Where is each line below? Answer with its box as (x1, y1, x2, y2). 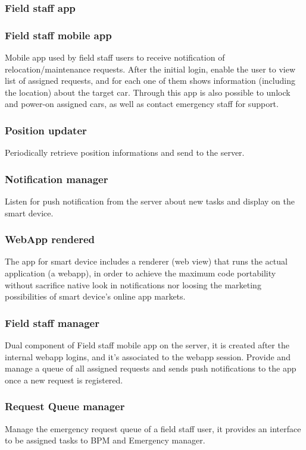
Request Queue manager (5, 399, 125, 414)
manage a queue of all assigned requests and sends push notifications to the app (5, 362, 296, 375)
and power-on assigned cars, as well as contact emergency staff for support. (5, 97, 279, 110)
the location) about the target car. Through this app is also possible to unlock (5, 86, 291, 98)
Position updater (5, 122, 87, 137)
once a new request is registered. (5, 373, 123, 386)
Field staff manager (5, 315, 99, 330)
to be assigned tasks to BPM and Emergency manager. (5, 434, 205, 446)
